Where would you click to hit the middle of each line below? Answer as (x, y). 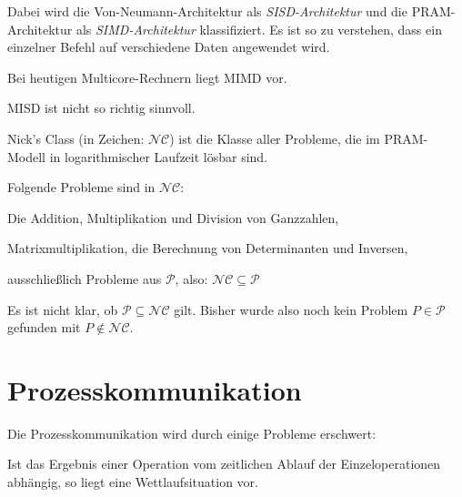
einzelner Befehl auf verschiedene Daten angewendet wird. (169, 47)
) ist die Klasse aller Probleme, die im (275, 138)
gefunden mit (44, 327)
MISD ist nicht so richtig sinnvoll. (101, 108)
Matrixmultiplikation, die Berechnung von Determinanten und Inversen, (208, 248)
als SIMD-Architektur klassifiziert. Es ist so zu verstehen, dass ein (259, 29)
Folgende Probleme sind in (81, 187)
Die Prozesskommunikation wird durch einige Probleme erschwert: (192, 433)
